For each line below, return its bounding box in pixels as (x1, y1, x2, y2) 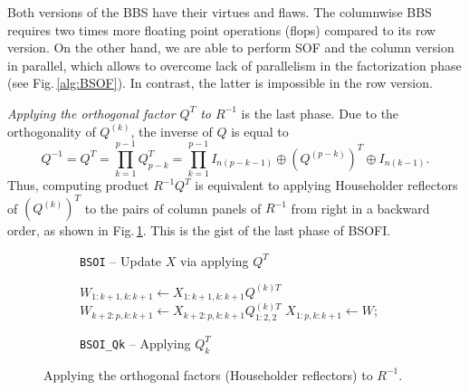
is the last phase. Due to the (241, 103, 399, 122)
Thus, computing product (7, 176, 149, 195)
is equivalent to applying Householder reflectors (195, 176, 458, 195)
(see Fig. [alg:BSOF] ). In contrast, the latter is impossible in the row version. (7, 73, 433, 92)
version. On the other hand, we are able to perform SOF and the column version (7, 38, 455, 57)
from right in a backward (291, 198, 430, 217)
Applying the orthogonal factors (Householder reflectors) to (43, 365, 373, 384)
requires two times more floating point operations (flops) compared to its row (7, 20, 436, 39)
